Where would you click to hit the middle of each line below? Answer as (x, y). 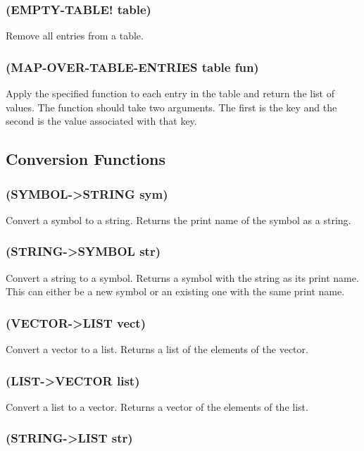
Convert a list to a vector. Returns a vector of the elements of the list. (157, 406)
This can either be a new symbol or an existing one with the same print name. (175, 291)
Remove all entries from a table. (75, 36)
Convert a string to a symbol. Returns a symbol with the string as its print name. (182, 277)
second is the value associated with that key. (101, 121)
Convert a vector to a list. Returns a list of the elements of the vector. (157, 349)
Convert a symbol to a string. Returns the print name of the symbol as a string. (178, 220)
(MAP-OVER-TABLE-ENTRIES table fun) (132, 67)
